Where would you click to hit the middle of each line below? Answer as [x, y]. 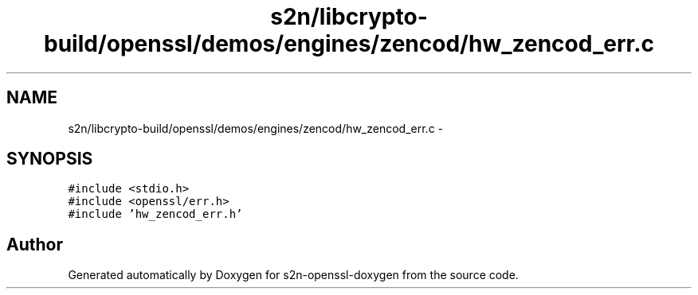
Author [35, 244]
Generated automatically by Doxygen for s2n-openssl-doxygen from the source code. [293, 275]
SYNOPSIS [50, 159]
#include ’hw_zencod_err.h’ [155, 214]
